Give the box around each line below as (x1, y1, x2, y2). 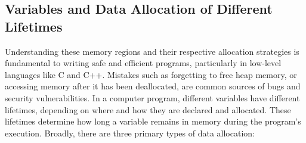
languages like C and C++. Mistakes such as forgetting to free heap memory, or (5, 68, 297, 80)
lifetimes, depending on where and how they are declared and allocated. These (5, 103, 291, 116)
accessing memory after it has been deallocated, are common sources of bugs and (5, 80, 301, 92)
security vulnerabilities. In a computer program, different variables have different (5, 91, 300, 104)
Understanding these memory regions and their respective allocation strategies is (5, 45, 299, 57)
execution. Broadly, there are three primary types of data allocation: (5, 126, 255, 139)
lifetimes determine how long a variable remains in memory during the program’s (5, 115, 301, 128)
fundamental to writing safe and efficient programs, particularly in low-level (5, 57, 282, 69)
